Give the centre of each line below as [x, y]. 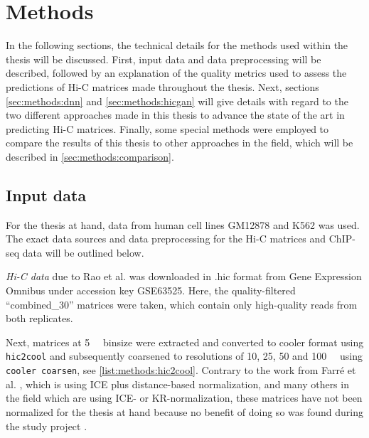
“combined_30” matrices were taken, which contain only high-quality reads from [182, 304]
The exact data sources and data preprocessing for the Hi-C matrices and [166, 239]
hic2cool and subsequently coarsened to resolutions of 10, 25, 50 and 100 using [184, 356]
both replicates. [39, 318]
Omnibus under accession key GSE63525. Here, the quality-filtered [151, 290]
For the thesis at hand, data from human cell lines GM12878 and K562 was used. [183, 224]
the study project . [47, 426]
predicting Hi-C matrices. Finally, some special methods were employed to [167, 128]
